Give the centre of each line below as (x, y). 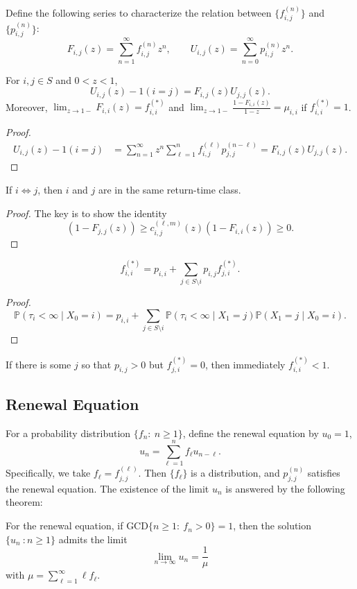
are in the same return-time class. (170, 190)
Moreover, (27, 106)
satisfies (324, 473)
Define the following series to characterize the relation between (139, 12)
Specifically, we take (48, 473)
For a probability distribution (68, 433)
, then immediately (245, 364)
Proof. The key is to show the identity (86, 213)
